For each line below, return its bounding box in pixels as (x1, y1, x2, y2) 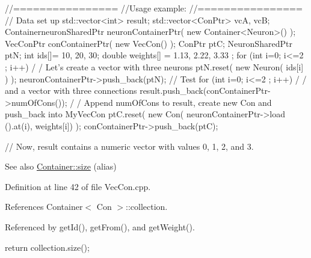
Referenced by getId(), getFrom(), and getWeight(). (5, 220, 195, 233)
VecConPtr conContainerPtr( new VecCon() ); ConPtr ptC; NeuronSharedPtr (5, 37, 292, 49)
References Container (5, 200, 83, 213)
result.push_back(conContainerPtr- (140, 84, 271, 97)
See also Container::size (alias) (5, 160, 117, 173)
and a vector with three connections (5, 84, 137, 97)
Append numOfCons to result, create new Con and (84, 96, 272, 108)
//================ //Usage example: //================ (5, 2, 303, 14)
